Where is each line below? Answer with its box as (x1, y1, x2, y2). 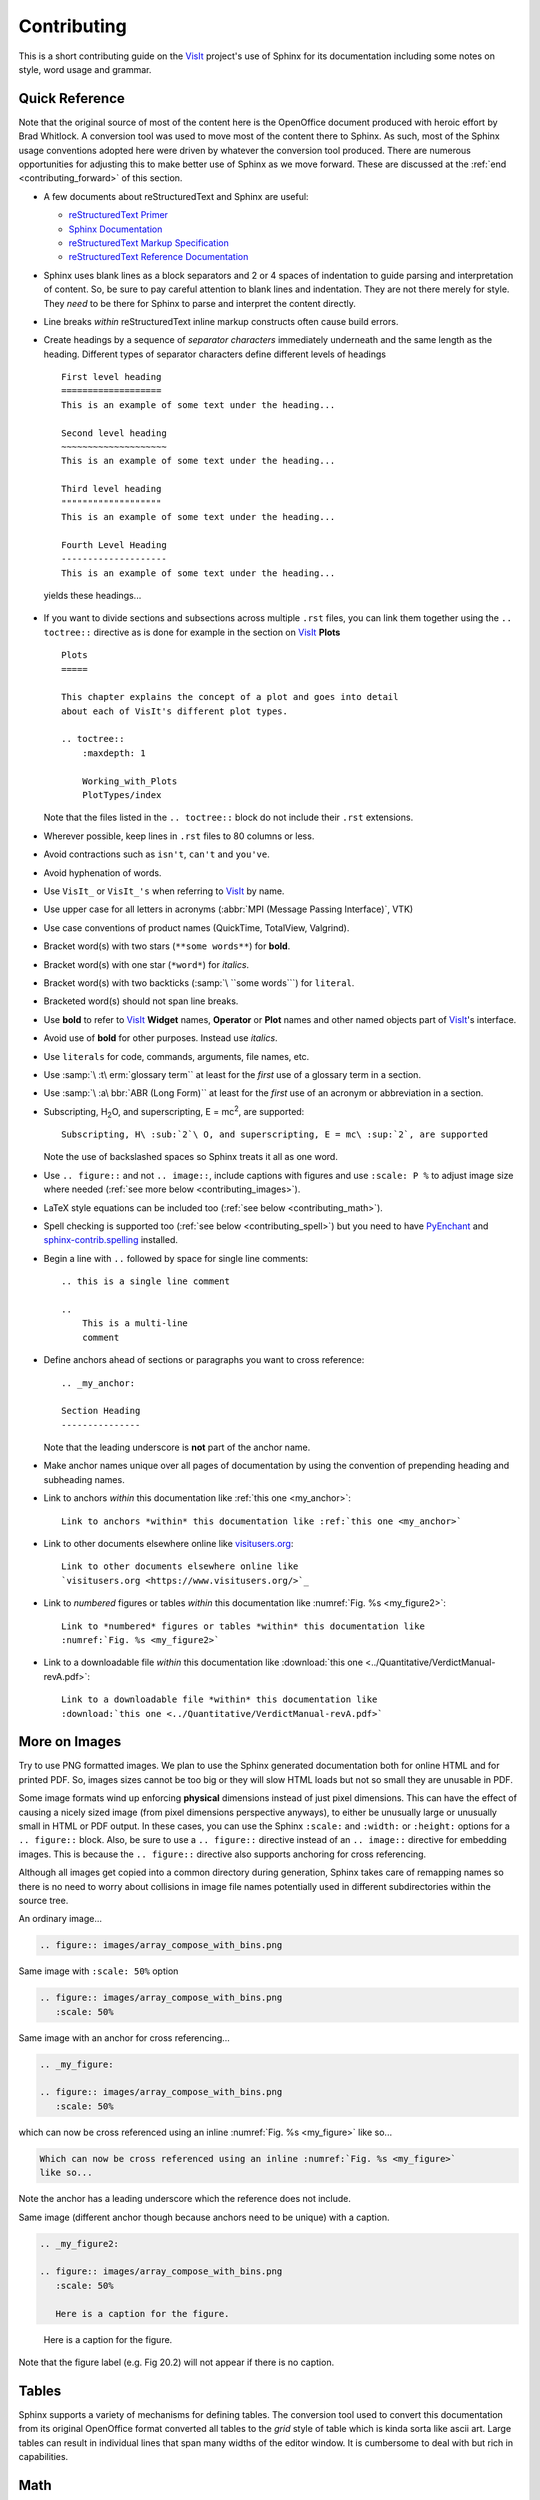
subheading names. (43, 1473, 125, 1485)
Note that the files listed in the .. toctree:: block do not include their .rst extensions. (43, 811, 414, 824)
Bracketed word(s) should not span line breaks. (43, 995, 239, 1007)
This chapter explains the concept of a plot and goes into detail (61, 691, 399, 703)
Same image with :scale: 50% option (18, 1965, 179, 1977)
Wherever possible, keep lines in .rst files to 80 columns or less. (43, 830, 315, 842)
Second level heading (61, 427, 167, 439)
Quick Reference (18, 90, 125, 107)
